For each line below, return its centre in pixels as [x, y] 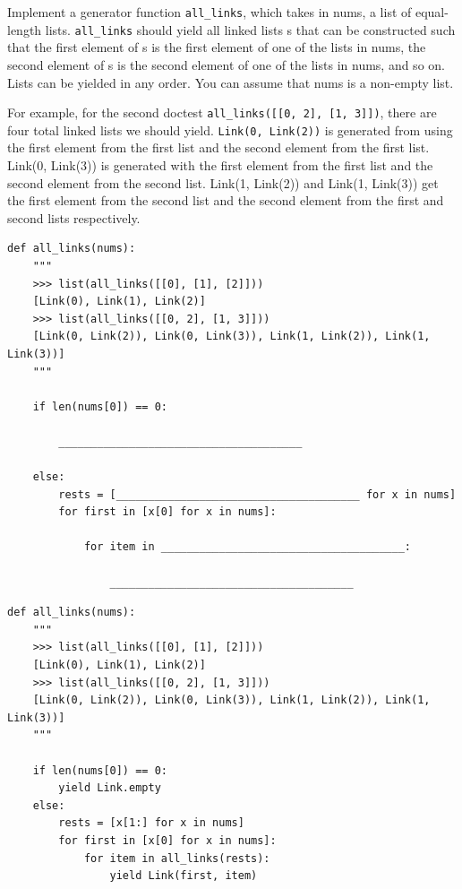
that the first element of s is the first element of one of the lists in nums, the [217, 47]
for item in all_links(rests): [177, 858]
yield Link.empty [110, 788]
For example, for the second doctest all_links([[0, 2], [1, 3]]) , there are [222, 112]
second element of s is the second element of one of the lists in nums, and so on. [226, 64]
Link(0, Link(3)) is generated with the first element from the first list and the [220, 165]
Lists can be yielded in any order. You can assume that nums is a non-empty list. [231, 82]
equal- [432, 12]
